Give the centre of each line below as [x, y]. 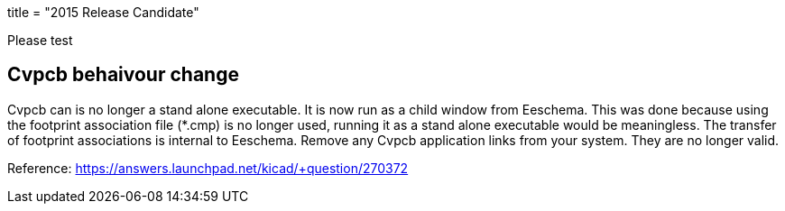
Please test [40, 40]
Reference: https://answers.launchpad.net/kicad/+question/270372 [208, 168]
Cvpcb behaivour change [123, 75]
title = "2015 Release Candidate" [103, 12]
